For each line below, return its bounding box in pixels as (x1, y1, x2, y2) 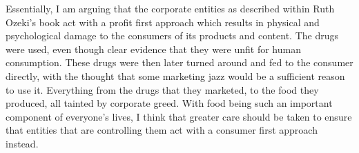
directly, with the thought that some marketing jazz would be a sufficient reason (6, 68, 345, 83)
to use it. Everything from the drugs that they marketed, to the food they (6, 82, 319, 96)
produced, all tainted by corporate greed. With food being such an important (6, 96, 333, 110)
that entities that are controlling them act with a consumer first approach (6, 123, 318, 137)
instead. (6, 136, 39, 150)
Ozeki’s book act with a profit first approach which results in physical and (6, 14, 320, 29)
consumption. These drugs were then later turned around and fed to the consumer (6, 55, 353, 70)
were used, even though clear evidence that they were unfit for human (6, 41, 301, 56)
